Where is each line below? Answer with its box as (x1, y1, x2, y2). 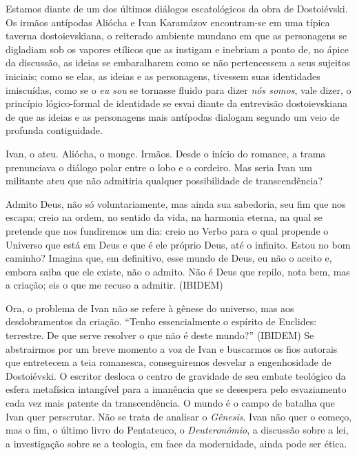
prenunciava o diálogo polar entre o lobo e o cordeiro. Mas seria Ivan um (6, 159, 312, 174)
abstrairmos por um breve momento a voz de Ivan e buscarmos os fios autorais (6, 341, 338, 356)
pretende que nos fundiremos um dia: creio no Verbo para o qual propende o (6, 223, 329, 238)
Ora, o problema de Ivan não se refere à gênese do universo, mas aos (6, 300, 294, 315)
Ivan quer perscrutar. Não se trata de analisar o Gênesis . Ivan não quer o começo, (6, 409, 352, 423)
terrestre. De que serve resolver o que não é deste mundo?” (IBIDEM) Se (6, 328, 314, 342)
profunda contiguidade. (6, 123, 103, 137)
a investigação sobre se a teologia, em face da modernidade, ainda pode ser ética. (6, 436, 347, 450)
